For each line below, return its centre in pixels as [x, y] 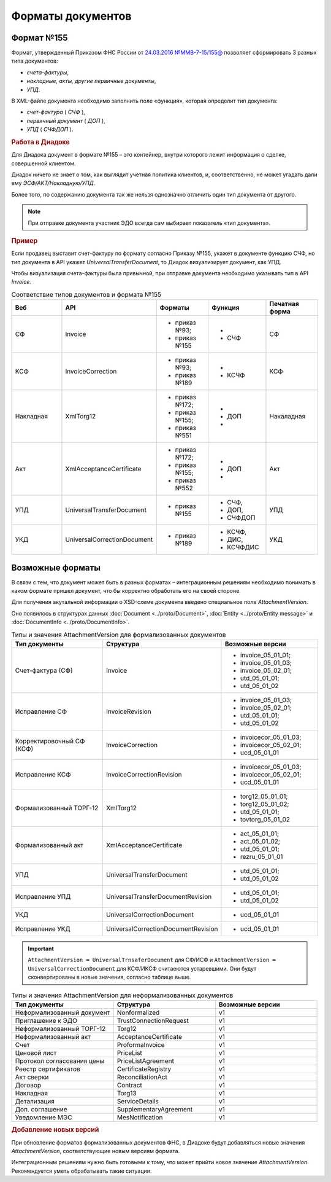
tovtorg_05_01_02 [265, 820]
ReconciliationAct [142, 1077]
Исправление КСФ [43, 775]
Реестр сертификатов [48, 1069]
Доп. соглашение [41, 1109]
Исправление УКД [43, 929]
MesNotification [140, 1117]
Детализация [35, 1101]
